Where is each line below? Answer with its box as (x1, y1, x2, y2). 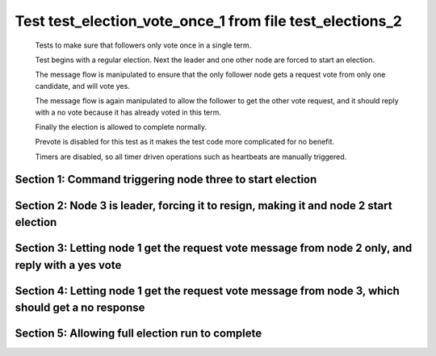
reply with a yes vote (15, 258, 122, 272)
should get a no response (15, 301, 145, 315)
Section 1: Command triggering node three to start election (15, 173, 317, 186)
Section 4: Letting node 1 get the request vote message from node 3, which (15, 283, 400, 298)
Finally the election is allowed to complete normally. (35, 122, 208, 132)
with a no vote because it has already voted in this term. (35, 107, 222, 117)
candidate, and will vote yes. (35, 81, 131, 90)
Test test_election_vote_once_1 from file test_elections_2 (15, 12, 403, 30)
